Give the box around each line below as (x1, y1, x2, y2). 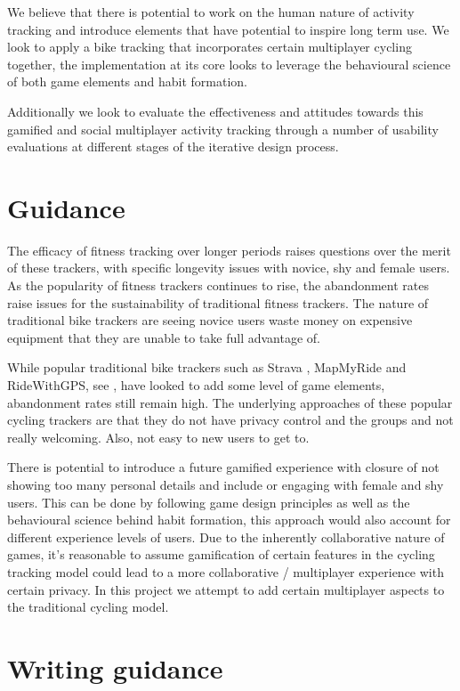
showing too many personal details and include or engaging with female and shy (7, 476, 444, 493)
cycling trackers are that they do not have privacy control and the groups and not (7, 411, 454, 429)
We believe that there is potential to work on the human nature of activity (7, 3, 415, 20)
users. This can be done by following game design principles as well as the (7, 492, 410, 511)
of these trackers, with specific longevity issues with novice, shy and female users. (7, 258, 450, 277)
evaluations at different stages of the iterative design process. (7, 137, 339, 156)
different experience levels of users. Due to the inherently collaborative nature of (7, 527, 445, 546)
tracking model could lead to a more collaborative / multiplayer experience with (7, 562, 444, 581)
